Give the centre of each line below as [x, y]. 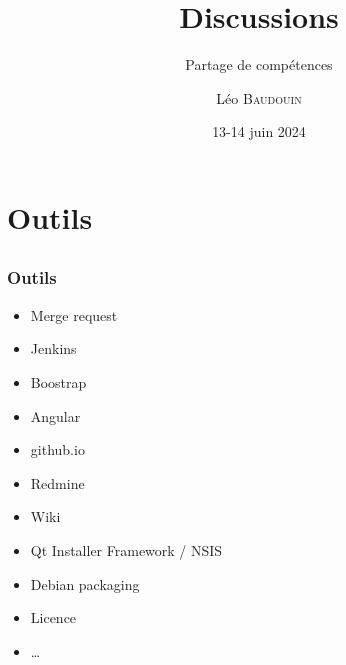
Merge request [74, 314]
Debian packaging [85, 583]
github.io [57, 449]
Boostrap [58, 381]
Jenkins [53, 348]
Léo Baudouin [259, 97]
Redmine [57, 482]
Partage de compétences [259, 64]
